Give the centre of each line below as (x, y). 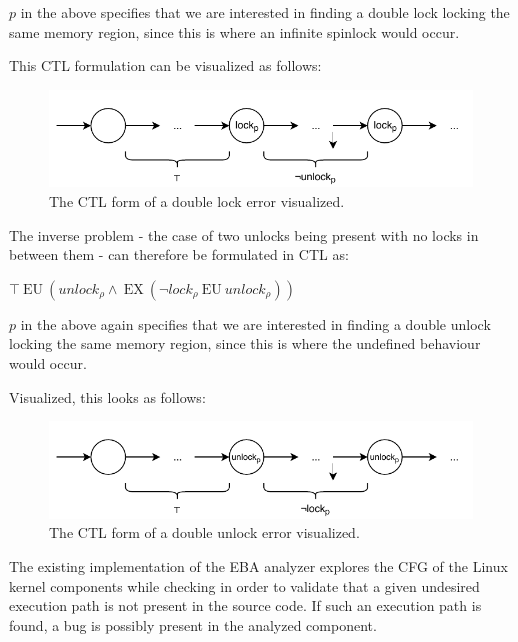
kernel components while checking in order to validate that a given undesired (244, 585)
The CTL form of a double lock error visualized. (197, 200)
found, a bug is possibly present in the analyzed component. (193, 624)
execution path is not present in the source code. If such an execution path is (245, 605)
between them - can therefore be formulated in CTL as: (179, 254)
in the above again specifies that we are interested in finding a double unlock (255, 323)
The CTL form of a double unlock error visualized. (204, 532)
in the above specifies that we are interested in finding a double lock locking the (265, 12)
